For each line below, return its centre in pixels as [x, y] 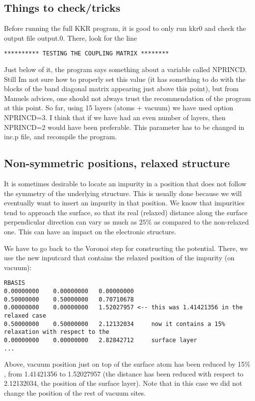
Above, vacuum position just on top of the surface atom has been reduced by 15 [124, 364]
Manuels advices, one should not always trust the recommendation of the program [127, 98]
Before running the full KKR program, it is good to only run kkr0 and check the [125, 28]
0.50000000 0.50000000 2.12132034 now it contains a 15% [115, 324]
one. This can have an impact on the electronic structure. [90, 231]
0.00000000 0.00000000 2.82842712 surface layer [101, 340]
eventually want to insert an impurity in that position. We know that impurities [124, 203]
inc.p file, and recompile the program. [61, 137]
